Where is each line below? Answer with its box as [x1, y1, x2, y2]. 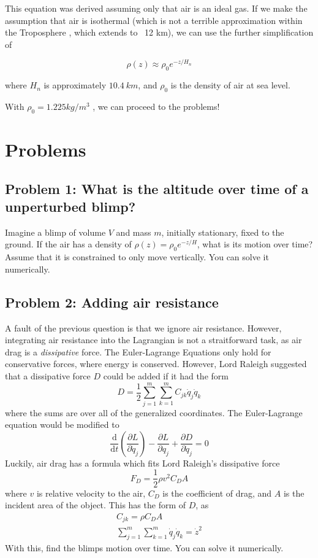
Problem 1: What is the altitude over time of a [5, 179, 309, 198]
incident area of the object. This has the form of [5, 498, 186, 511]
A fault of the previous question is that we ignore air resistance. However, [5, 321, 282, 334]
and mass [116, 225, 151, 238]
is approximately [44, 79, 107, 91]
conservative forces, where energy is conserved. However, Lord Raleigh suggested [5, 357, 307, 370]
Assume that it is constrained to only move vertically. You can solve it [5, 250, 269, 263]
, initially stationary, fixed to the [161, 225, 284, 238]
